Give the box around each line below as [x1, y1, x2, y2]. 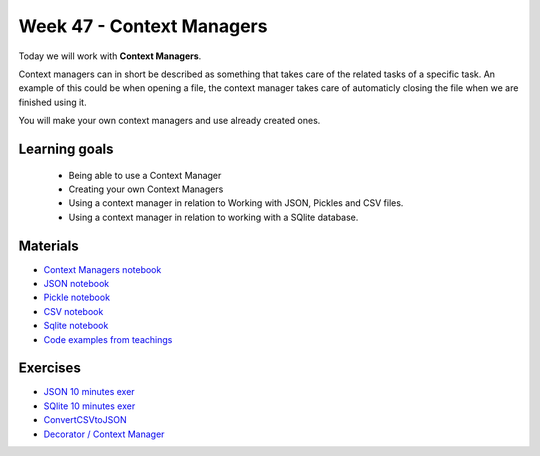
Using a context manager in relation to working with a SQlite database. [68, 211, 359, 223]
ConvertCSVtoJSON [43, 414, 127, 426]
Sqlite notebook [43, 320, 109, 332]
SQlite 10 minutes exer [43, 400, 136, 412]
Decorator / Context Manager [43, 428, 165, 440]
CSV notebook [43, 305, 104, 317]
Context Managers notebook [43, 263, 162, 275]
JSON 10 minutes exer [43, 386, 135, 398]
